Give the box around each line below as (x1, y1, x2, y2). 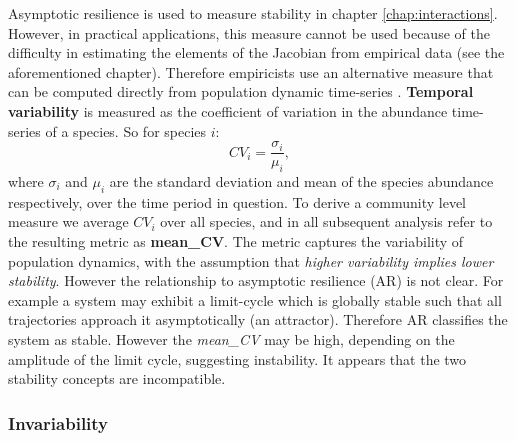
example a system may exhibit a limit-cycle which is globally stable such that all (8, 289, 502, 310)
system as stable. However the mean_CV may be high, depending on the (8, 328, 455, 349)
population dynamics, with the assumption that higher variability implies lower (8, 250, 494, 271)
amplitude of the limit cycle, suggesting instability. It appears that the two (8, 348, 467, 369)
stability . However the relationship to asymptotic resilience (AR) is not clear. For (8, 270, 504, 291)
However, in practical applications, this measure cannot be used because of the (8, 22, 490, 43)
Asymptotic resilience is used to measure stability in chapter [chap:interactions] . (8, 3, 498, 23)
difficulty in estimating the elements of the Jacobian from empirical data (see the (8, 42, 505, 63)
